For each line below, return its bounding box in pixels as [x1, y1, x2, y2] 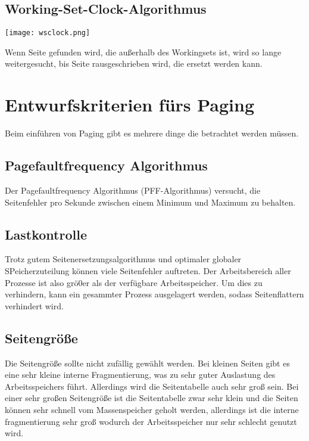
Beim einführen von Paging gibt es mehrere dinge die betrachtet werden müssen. [5, 127, 299, 139]
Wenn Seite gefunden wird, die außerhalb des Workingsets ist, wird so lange [5, 45, 282, 58]
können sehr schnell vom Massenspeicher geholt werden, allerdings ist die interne [5, 403, 299, 415]
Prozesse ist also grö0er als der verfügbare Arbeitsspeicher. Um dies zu [5, 276, 263, 288]
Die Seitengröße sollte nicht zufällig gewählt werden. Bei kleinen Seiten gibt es [5, 356, 290, 369]
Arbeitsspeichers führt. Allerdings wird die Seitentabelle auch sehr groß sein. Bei [5, 380, 299, 392]
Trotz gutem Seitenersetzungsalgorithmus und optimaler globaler [5, 253, 242, 265]
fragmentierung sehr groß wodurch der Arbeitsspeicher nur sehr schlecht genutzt [5, 415, 297, 427]
